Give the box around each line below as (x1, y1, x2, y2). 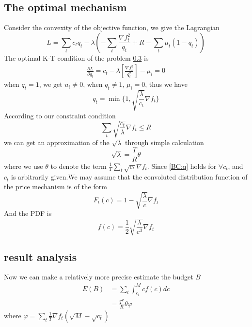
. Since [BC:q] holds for (147, 161, 217, 171)
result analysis (4, 249, 77, 264)
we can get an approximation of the (4, 137, 110, 147)
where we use (4, 161, 43, 171)
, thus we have (145, 79, 188, 89)
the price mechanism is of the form (4, 181, 107, 191)
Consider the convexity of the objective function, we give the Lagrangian (4, 22, 220, 33)
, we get (39, 79, 63, 89)
